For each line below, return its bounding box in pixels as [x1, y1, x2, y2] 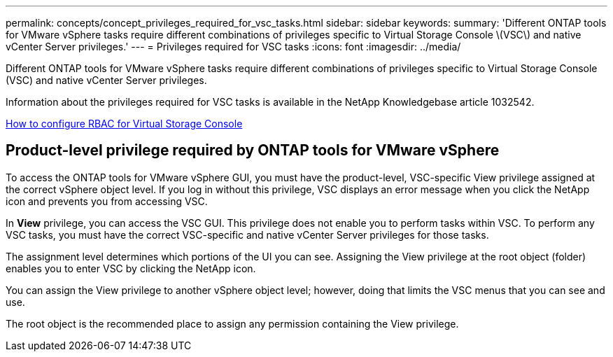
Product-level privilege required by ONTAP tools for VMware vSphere [6, 141, 500, 160]
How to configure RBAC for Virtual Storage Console [6, 118, 243, 129]
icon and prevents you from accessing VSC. [6, 195, 208, 207]
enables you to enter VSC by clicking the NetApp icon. [6, 262, 256, 274]
